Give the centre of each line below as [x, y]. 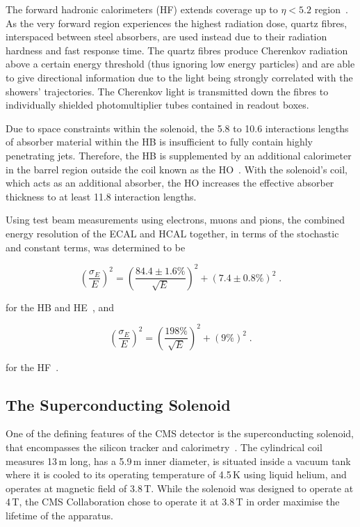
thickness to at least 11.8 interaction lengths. [101, 196]
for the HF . [32, 367]
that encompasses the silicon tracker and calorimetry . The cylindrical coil [164, 447]
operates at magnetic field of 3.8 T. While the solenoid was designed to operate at [180, 488]
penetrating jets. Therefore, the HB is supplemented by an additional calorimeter [179, 155]
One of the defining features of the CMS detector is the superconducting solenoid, [180, 433]
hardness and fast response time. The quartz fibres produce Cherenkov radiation [177, 50]
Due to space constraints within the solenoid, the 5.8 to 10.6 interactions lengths [177, 128]
